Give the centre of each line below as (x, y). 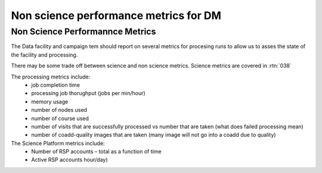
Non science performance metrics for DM (116, 15)
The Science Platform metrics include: (58, 143)
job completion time (56, 85)
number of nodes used (59, 110)
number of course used (60, 118)
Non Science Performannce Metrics (83, 32)
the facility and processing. (44, 55)
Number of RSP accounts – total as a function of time (96, 152)
